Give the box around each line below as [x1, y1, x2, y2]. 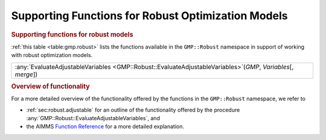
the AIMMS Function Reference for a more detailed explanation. [26, 123, 184, 130]
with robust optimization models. [11, 52, 93, 59]
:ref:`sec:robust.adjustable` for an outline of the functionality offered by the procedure [26, 106, 240, 114]
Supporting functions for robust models [11, 30, 133, 38]
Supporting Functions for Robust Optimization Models [11, 9, 288, 22]
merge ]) [14, 70, 38, 78]
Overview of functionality [11, 82, 90, 90]
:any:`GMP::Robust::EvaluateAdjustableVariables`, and [26, 115, 160, 122]
